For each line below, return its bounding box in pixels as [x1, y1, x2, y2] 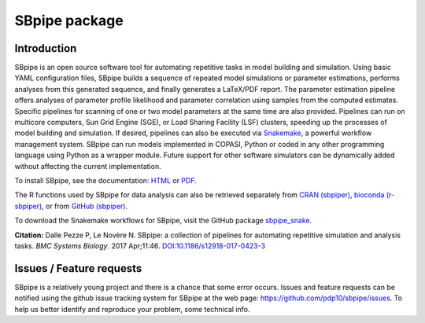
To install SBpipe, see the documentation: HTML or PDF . [14, 175, 197, 185]
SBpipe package [14, 12, 124, 29]
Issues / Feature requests [14, 262, 142, 275]
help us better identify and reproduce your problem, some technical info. [14, 304, 250, 314]
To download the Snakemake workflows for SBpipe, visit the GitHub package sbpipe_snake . [14, 216, 312, 226]
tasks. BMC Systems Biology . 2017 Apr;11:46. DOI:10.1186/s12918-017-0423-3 [14, 240, 266, 251]
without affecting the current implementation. [14, 161, 161, 171]
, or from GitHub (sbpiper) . [42, 201, 128, 211]
